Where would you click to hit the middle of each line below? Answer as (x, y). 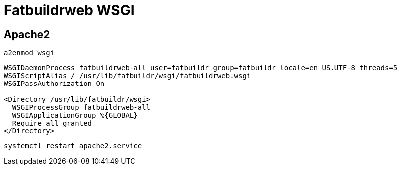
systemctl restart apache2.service (73, 146)
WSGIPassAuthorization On (54, 84)
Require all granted (52, 123)
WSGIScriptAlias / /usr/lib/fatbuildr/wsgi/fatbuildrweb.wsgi (128, 76)
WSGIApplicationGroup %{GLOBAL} (75, 115)
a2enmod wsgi (29, 53)
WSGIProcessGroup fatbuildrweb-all (81, 107)
